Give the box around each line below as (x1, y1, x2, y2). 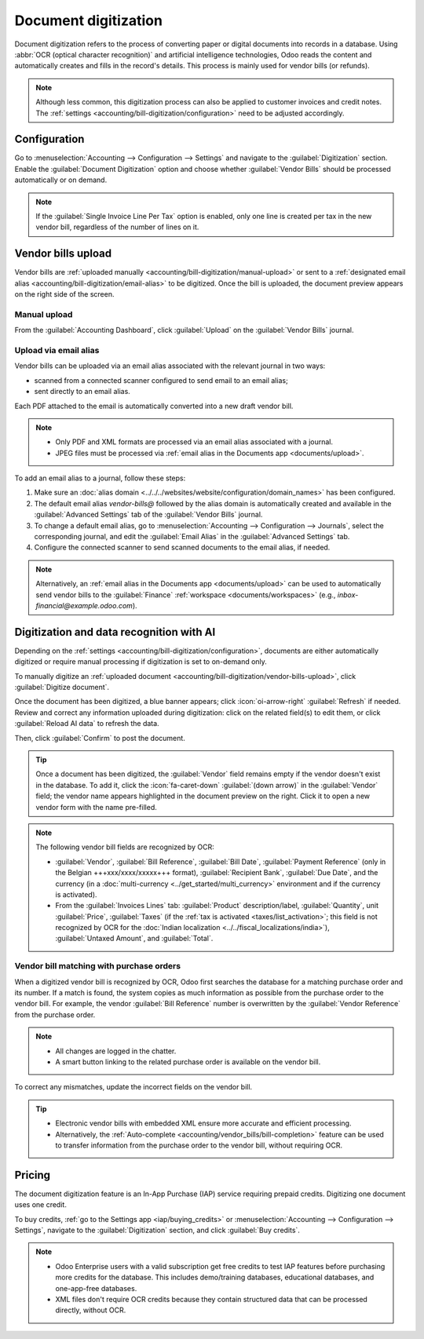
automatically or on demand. (14, 175, 108, 184)
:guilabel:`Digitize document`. (14, 683, 110, 692)
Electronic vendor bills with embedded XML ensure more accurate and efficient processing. (55, 1118, 352, 1128)
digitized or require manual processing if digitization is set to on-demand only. (14, 657, 267, 666)
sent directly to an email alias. (34, 387, 131, 396)
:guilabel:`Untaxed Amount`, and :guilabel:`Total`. (55, 934, 214, 943)
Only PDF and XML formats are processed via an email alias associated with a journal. (55, 437, 334, 447)
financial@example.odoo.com (35, 600, 133, 610)
